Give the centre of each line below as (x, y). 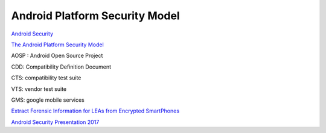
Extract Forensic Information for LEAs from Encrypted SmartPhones (95, 111)
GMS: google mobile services (48, 100)
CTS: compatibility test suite (46, 78)
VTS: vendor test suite (39, 89)
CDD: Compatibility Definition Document (61, 67)
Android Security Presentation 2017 (55, 122)
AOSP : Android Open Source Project (57, 56)
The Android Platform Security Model (57, 45)
